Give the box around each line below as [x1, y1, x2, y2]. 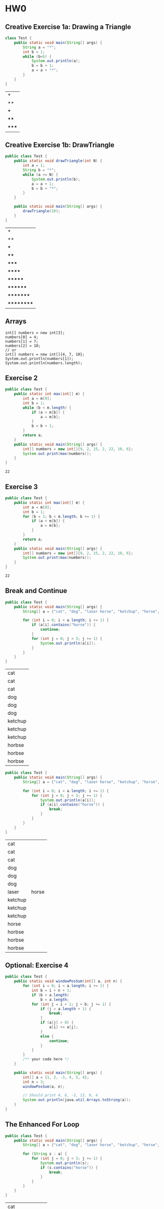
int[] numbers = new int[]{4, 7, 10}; [5, 352, 85, 357]
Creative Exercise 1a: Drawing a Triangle [5, 23, 131, 31]
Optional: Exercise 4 [5, 961, 69, 969]
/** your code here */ [23, 1057, 69, 1062]
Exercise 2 [5, 373, 38, 382]
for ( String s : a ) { [23, 1151, 67, 1157]
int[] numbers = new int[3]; [5, 330, 65, 335]
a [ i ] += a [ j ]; [49, 1025, 78, 1029]
